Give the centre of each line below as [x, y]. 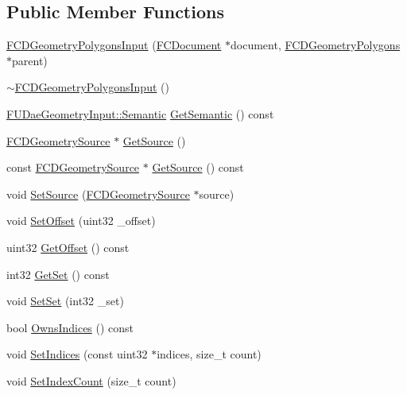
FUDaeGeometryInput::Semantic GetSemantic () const [140, 113]
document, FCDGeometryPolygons [316, 45]
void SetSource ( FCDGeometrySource [98, 194]
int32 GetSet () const [58, 274]
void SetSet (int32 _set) [65, 301]
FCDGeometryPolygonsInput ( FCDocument [114, 45]
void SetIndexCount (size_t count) [91, 380]
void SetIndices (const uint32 [77, 354]
